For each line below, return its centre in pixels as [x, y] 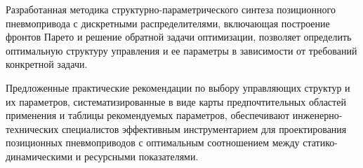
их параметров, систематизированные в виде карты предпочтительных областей [176, 101]
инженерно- [317, 115]
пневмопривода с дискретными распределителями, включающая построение [168, 23]
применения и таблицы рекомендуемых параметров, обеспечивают [148, 115]
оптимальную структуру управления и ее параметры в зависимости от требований [181, 50]
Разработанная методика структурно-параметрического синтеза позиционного [171, 9]
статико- [320, 142]
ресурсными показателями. [141, 156]
